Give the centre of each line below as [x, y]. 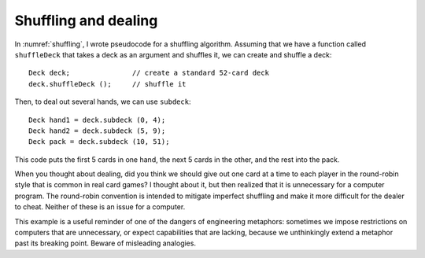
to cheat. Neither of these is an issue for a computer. [100, 207]
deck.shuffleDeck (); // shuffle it [107, 84]
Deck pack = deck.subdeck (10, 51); [99, 142]
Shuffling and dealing [86, 20]
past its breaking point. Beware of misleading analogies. [105, 243]
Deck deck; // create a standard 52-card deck [149, 73]
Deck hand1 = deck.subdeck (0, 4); [97, 120]
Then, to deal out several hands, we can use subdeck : [103, 101]
